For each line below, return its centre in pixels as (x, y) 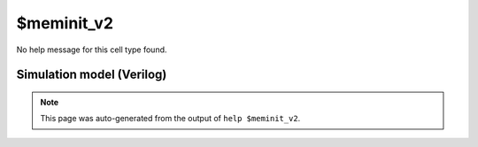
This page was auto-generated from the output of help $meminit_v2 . (170, 119)
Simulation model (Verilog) (92, 75)
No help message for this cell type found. (92, 50)
